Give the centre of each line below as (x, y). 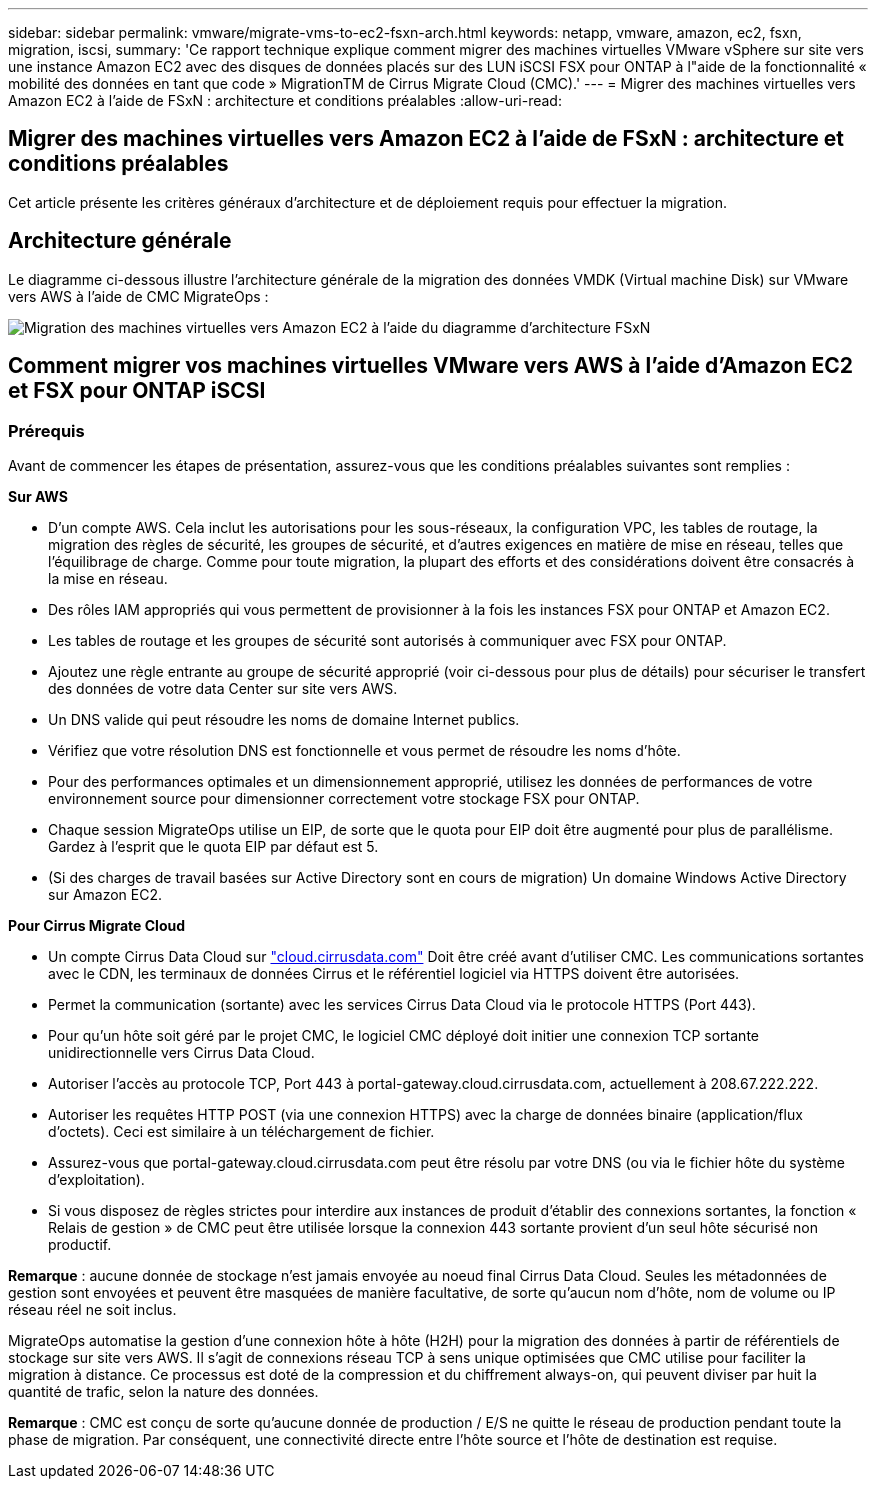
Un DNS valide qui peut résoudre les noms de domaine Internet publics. (284, 719)
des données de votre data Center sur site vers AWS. (223, 688)
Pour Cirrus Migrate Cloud (97, 925)
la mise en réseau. (108, 578)
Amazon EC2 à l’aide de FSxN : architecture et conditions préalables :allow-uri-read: (285, 100)
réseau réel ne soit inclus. (92, 1309)
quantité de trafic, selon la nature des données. (163, 1391)
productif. (80, 1244)
